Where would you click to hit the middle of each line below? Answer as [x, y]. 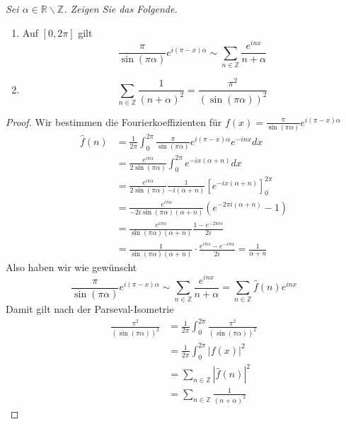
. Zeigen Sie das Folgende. [121, 8]
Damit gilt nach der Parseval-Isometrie [90, 309]
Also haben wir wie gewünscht [71, 267]
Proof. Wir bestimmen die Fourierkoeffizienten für [114, 121]
